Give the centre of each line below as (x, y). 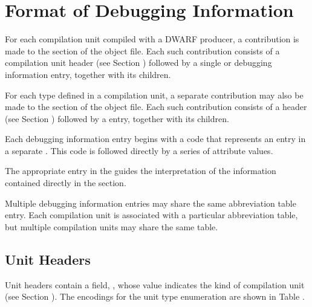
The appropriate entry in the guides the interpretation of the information (141, 171)
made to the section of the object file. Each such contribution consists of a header (156, 107)
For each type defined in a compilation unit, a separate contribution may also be (154, 95)
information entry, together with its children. (88, 74)
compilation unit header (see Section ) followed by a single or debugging (138, 63)
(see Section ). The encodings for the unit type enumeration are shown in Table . (155, 296)
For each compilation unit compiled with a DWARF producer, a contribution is (152, 39)
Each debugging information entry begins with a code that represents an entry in (155, 139)
